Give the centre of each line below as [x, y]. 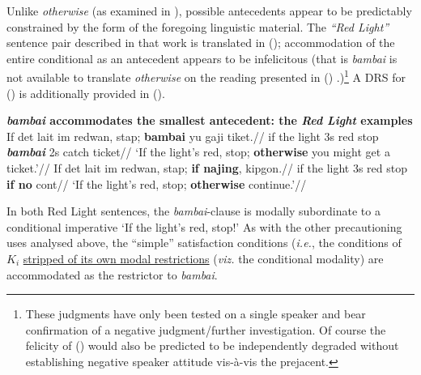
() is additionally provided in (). [86, 93]
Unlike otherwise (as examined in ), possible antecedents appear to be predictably [209, 11]
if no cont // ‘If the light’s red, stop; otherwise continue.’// [157, 183]
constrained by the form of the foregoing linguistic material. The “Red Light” [198, 26]
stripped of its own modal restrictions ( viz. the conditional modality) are [203, 258]
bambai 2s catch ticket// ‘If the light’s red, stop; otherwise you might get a [198, 152]
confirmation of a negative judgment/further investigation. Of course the [206, 329]
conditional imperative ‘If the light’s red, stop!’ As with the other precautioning [204, 226]
